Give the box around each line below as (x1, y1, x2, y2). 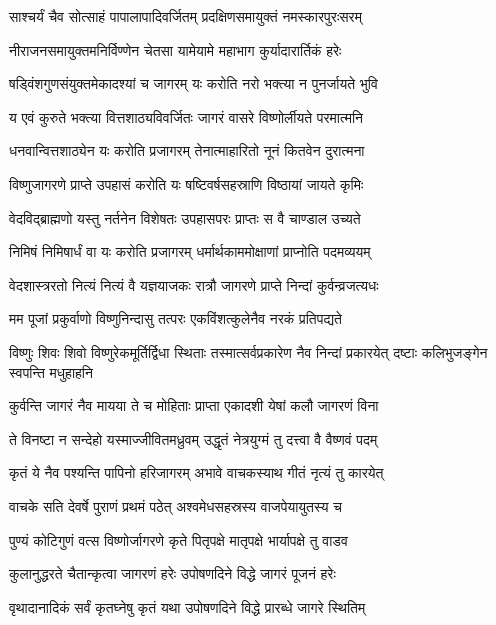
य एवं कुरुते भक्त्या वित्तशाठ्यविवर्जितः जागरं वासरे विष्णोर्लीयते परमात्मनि (9, 106, 364, 127)
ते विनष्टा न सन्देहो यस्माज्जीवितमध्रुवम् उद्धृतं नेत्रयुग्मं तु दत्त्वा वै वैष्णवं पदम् (9, 428, 378, 449)
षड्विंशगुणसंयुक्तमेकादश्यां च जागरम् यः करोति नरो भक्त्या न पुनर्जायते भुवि (9, 73, 378, 94)
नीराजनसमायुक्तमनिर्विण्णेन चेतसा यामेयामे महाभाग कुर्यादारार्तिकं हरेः (9, 39, 342, 60)
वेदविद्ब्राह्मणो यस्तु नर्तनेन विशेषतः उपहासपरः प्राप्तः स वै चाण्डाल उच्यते (9, 207, 361, 228)
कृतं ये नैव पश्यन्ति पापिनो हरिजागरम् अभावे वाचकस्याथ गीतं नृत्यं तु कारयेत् (9, 462, 384, 483)
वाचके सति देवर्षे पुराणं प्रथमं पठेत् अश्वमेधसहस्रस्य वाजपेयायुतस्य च (9, 495, 342, 516)
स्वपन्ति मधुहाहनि (9, 361, 93, 382)
